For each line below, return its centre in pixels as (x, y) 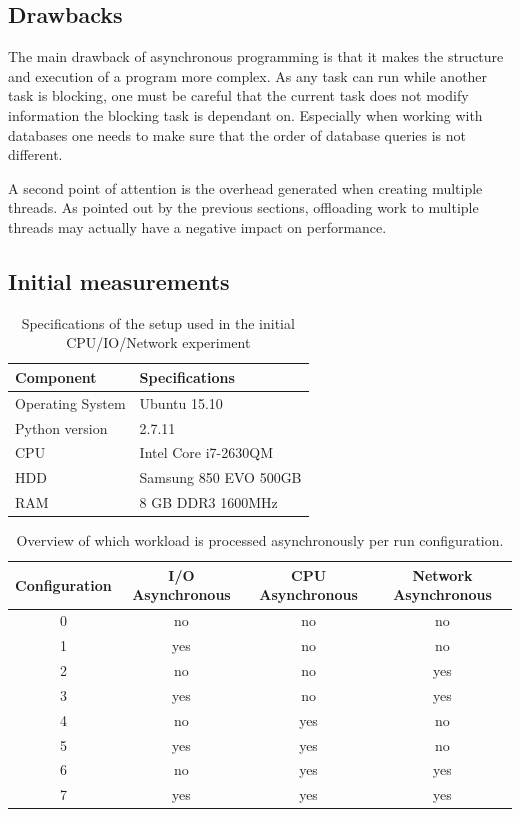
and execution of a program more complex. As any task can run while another (248, 75)
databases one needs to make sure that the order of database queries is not (237, 134)
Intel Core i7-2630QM (206, 452)
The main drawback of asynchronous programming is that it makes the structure (256, 56)
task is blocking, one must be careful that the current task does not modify (238, 95)
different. (35, 154)
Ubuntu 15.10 (181, 402)
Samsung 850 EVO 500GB (220, 477)
